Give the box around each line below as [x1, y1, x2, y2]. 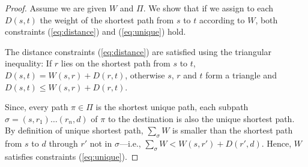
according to [199, 13, 245, 26]
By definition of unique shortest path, [5, 124, 143, 136]
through [49, 137, 78, 150]
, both [255, 13, 278, 26]
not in [89, 137, 112, 150]
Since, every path [5, 101, 68, 113]
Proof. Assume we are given [5, 2, 107, 14]
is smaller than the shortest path [172, 124, 293, 136]
